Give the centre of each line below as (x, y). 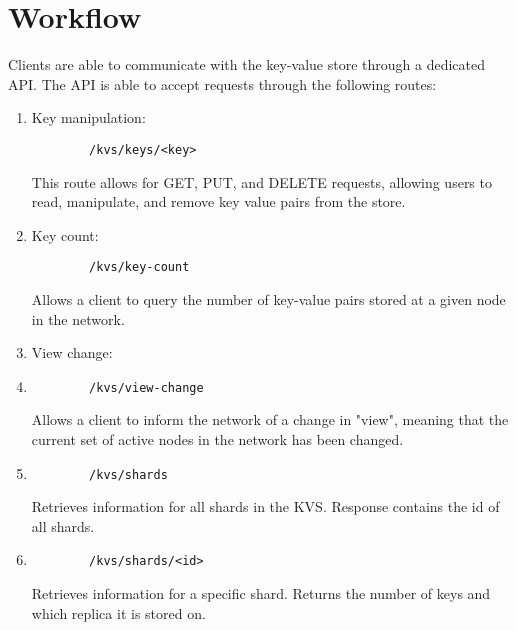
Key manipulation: (88, 117)
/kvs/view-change (146, 387)
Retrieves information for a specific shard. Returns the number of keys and (261, 593)
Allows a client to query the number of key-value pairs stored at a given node (268, 299)
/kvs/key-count (139, 267)
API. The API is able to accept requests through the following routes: (222, 83)
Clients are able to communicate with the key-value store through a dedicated (247, 64)
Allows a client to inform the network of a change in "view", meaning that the (270, 419)
